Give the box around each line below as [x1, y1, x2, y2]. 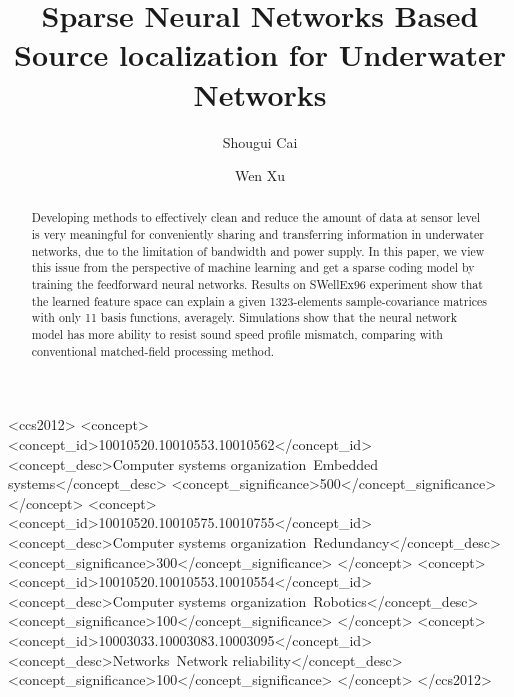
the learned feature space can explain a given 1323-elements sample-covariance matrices [31, 292, 487, 309]
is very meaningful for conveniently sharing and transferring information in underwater [31, 226, 484, 243]
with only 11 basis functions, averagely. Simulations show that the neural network [31, 309, 458, 326]
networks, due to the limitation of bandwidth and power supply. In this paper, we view [31, 242, 485, 259]
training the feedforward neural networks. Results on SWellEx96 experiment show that [31, 276, 483, 293]
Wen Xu [234, 165, 286, 186]
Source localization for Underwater [14, 34, 506, 75]
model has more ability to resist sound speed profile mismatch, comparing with [31, 326, 443, 343]
